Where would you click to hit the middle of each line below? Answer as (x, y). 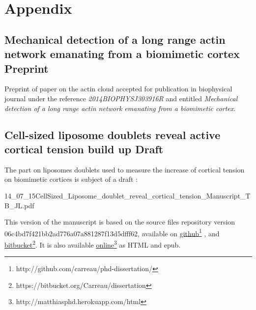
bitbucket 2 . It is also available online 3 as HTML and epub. (93, 244)
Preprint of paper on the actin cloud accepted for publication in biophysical (118, 89)
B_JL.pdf (19, 205)
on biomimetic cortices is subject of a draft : (71, 179)
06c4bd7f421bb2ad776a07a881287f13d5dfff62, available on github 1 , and (112, 232)
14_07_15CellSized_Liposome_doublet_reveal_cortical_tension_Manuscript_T (128, 195)
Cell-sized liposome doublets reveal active (113, 134)
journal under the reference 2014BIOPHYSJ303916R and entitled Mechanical (121, 98)
